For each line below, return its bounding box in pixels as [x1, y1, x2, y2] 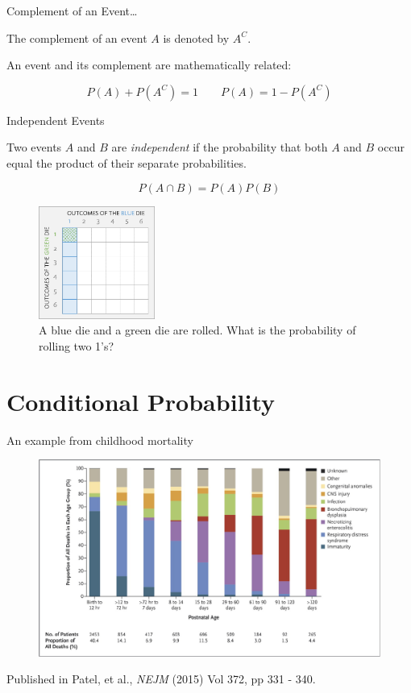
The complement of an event [6, 29, 147, 46]
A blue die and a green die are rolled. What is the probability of [39, 322, 356, 338]
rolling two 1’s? [39, 337, 114, 354]
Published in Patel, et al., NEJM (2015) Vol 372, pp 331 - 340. [6, 670, 316, 687]
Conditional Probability [6, 384, 276, 417]
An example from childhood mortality [6, 431, 193, 448]
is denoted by [163, 29, 230, 46]
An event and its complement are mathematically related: [6, 56, 292, 73]
